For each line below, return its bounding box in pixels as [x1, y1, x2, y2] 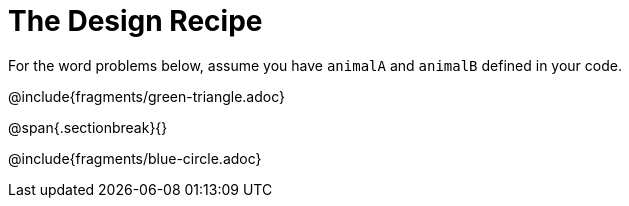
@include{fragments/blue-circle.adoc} [8, 149, 262, 167]
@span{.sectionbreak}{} [8, 118, 168, 136]
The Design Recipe [8, 4, 263, 38]
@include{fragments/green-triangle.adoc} [8, 87, 286, 105]
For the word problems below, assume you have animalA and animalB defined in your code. [8, 56, 622, 74]
